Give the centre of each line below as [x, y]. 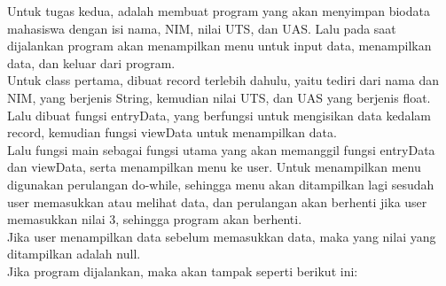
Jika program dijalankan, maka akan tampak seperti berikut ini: [183, 271]
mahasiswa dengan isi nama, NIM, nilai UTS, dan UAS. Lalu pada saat [202, 28]
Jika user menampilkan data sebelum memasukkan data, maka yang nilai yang [222, 236]
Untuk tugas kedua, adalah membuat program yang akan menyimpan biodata [219, 11]
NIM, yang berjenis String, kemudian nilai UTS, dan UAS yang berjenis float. [219, 97]
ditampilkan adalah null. [74, 254]
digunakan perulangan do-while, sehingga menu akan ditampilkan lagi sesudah [221, 184]
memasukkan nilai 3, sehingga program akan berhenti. [155, 219]
